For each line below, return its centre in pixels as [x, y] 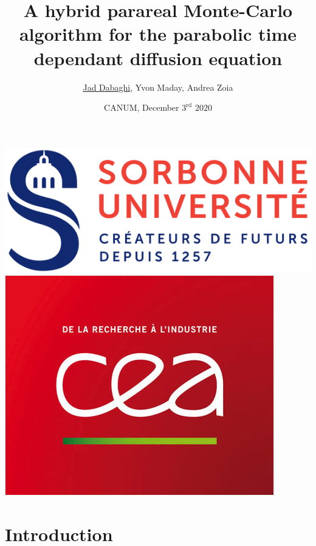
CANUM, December [142, 107]
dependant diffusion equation [158, 58]
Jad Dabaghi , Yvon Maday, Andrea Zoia [158, 87]
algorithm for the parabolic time [158, 34]
